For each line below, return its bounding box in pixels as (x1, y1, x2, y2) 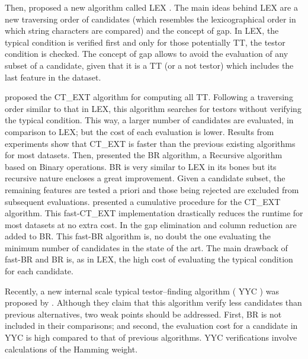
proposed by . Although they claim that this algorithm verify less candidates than (5, 296, 302, 309)
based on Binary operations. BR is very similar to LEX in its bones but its (5, 160, 277, 172)
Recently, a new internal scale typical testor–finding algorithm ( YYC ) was (5, 284, 279, 297)
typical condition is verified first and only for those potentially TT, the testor (5, 36, 285, 48)
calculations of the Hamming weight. (5, 342, 138, 355)
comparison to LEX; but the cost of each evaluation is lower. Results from (5, 125, 274, 137)
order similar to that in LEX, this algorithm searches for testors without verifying (5, 102, 301, 114)
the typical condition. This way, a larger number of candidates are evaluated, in (5, 114, 294, 126)
